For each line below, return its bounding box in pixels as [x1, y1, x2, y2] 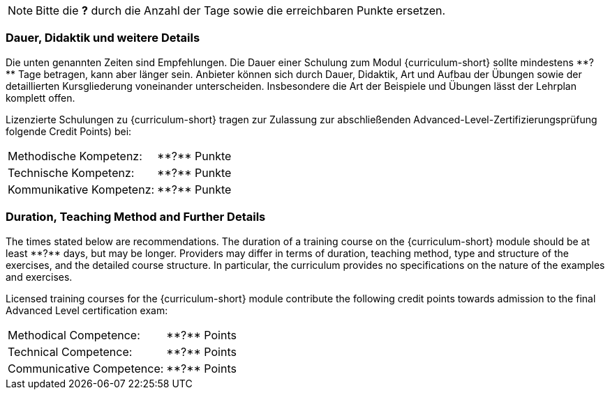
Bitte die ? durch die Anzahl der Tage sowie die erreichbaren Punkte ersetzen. [36, 3, 446, 17]
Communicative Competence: [8, 361, 164, 375]
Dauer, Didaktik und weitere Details [6, 31, 200, 45]
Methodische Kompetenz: [8, 148, 142, 163]
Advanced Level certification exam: [6, 304, 168, 316]
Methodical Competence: [8, 327, 140, 342]
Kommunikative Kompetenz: [8, 182, 155, 196]
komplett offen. [6, 91, 75, 104]
